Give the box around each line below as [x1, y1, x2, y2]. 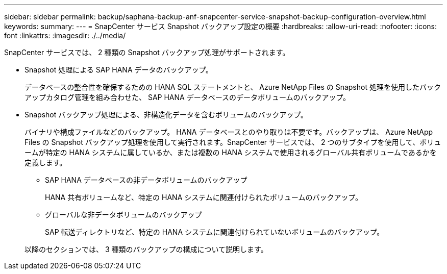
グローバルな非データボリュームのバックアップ [45, 210, 202, 219]
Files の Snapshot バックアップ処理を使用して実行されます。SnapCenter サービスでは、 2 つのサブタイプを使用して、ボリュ [24, 138, 441, 146]
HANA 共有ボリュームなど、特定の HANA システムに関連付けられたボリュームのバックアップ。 [45, 193, 362, 202]
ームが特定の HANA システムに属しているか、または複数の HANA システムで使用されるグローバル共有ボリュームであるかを [24, 148, 437, 157]
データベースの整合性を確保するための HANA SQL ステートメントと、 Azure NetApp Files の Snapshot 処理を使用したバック [24, 83, 441, 91]
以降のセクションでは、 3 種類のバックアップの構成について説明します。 [24, 245, 268, 254]
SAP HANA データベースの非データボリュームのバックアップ [45, 176, 247, 184]
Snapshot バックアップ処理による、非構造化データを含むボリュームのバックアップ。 [24, 110, 308, 119]
